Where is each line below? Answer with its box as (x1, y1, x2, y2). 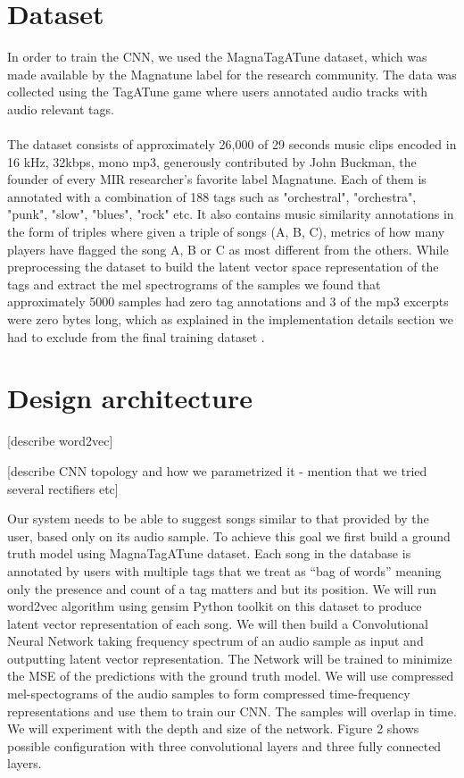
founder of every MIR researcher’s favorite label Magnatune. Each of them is (7, 170, 427, 188)
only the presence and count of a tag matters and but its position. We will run (7, 579, 437, 598)
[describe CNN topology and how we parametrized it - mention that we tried (7, 461, 427, 480)
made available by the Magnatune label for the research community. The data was (7, 64, 457, 83)
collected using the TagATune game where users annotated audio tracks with (7, 82, 427, 101)
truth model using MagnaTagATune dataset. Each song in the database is (7, 544, 411, 563)
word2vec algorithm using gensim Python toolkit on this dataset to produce (7, 597, 422, 615)
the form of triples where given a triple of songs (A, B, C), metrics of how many (7, 222, 445, 241)
